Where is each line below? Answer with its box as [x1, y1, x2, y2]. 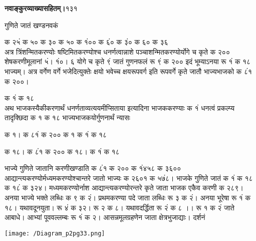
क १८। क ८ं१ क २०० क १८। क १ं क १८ [5, 146, 120, 156]
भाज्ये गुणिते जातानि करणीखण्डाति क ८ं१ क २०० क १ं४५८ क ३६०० [5, 163, 181, 173]
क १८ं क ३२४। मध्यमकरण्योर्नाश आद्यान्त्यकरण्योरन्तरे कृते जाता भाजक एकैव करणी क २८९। [5, 182, 243, 193]
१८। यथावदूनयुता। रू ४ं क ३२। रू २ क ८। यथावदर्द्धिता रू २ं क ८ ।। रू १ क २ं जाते [5, 202, 234, 212]
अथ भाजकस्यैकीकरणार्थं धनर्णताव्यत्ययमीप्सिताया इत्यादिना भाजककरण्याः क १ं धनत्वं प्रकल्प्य [5, 102, 235, 113]
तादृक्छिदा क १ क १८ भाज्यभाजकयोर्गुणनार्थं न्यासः [5, 112, 130, 123]
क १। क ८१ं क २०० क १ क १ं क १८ [5, 129, 107, 139]
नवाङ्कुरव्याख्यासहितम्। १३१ [5, 3, 78, 13]
